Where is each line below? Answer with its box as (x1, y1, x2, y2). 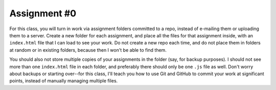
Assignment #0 (9, 8, 77, 19)
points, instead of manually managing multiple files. (9, 78, 118, 84)
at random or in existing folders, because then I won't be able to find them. (9, 47, 167, 53)
